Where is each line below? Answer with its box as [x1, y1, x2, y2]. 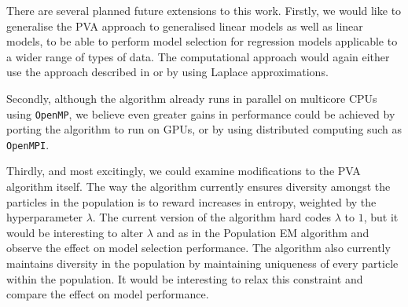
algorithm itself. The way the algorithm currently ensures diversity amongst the [6, 178, 391, 195]
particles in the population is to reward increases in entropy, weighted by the [6, 193, 377, 210]
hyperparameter [6, 209, 83, 225]
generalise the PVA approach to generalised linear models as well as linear [6, 17, 363, 34]
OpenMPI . [6, 136, 50, 152]
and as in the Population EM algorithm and [156, 224, 369, 240]
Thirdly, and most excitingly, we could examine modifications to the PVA [6, 163, 361, 179]
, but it [363, 209, 399, 225]
